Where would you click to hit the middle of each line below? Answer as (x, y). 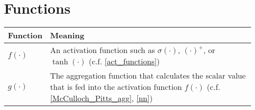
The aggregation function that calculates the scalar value (148, 76)
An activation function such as (102, 50)
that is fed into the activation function (116, 87)
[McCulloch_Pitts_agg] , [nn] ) (102, 98)
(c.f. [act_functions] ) (124, 61)
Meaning (67, 35)
